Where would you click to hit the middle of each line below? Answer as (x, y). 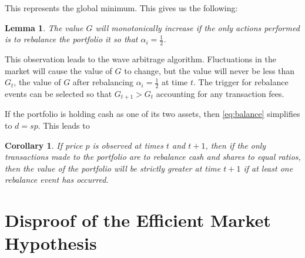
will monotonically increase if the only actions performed (197, 27)
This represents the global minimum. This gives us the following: (121, 8)
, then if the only (236, 145)
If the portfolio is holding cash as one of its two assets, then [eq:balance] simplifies (152, 114)
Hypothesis (51, 243)
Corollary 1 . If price (44, 145)
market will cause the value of (58, 70)
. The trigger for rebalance (241, 82)
